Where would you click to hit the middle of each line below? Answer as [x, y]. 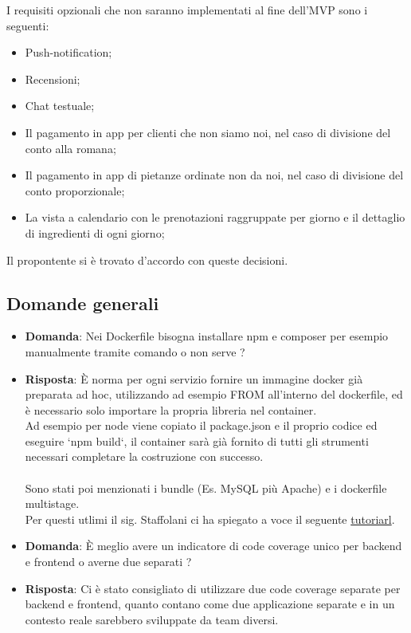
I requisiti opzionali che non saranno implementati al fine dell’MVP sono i [187, 10]
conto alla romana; [70, 148]
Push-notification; [68, 52]
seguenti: [28, 25]
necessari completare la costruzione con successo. [144, 456]
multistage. [52, 503]
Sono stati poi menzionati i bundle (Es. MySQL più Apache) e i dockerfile [206, 488]
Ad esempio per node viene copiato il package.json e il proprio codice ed [201, 425]
